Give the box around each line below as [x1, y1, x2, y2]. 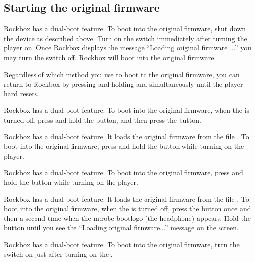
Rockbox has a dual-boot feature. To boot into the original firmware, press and [4, 167, 243, 177]
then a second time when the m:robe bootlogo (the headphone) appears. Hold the [4, 213, 251, 223]
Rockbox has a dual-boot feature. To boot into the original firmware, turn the [4, 239, 240, 249]
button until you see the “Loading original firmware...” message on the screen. [4, 222, 239, 233]
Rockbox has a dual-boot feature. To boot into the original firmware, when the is [4, 105, 250, 115]
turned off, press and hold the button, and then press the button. [4, 114, 201, 125]
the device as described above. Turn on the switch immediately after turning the [4, 33, 247, 43]
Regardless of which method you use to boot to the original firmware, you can [4, 69, 240, 79]
